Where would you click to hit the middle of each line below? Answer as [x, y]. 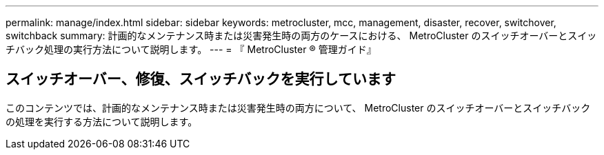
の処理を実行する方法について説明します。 [102, 121]
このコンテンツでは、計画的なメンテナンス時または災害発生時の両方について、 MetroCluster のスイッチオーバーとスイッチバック [298, 107]
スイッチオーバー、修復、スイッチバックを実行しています [201, 79]
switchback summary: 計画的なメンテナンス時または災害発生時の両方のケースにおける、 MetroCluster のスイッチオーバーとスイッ [301, 35]
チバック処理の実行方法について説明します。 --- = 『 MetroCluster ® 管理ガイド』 [191, 49]
